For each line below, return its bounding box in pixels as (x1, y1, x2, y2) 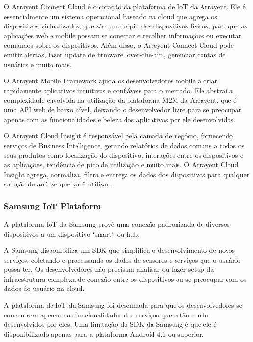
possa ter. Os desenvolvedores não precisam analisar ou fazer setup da (4, 264, 214, 274)
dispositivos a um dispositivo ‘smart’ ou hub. (4, 228, 140, 238)
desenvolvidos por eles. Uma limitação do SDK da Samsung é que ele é (4, 319, 217, 329)
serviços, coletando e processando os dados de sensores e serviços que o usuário (4, 254, 241, 264)
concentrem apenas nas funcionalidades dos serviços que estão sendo (4, 309, 209, 319)
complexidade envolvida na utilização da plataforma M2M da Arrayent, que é (4, 95, 237, 105)
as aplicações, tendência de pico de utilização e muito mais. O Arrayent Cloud (4, 159, 239, 169)
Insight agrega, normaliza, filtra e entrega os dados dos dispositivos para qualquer (4, 169, 250, 179)
